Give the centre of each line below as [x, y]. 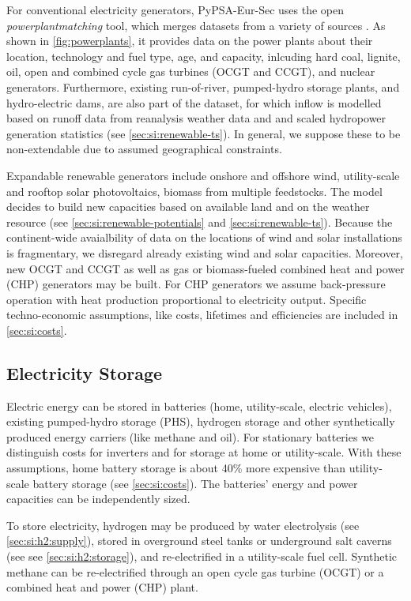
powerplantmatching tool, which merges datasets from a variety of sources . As [196, 25]
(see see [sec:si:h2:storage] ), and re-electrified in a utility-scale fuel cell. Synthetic [202, 556]
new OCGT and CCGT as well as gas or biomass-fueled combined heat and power [205, 268]
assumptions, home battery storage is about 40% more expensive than [176, 468]
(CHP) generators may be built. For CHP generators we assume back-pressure [196, 284]
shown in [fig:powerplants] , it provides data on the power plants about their [190, 41]
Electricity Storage [85, 372]
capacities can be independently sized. [98, 499]
